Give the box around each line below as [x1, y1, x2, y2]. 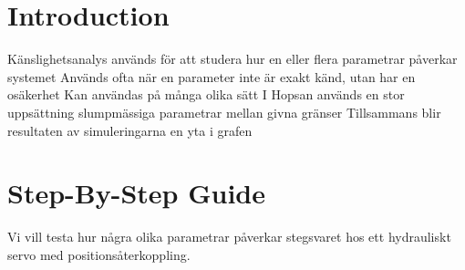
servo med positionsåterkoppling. [7, 244, 191, 264]
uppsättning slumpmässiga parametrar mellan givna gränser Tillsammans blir [7, 102, 441, 121]
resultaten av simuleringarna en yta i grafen [7, 120, 253, 140]
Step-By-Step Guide [7, 174, 265, 212]
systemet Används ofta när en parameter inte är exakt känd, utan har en [7, 67, 416, 86]
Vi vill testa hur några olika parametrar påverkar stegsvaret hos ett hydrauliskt [7, 227, 451, 246]
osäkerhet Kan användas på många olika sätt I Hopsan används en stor [7, 85, 405, 104]
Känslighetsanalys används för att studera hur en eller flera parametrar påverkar [7, 49, 458, 68]
